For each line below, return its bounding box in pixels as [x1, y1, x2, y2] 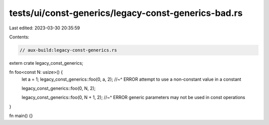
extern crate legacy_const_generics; [9, 60, 84, 66]
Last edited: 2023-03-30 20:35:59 [9, 25, 80, 31]
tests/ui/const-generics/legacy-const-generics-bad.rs [9, 7, 243, 18]
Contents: [9, 34, 29, 40]
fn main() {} [9, 113, 33, 119]
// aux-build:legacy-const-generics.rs [19, 47, 117, 53]
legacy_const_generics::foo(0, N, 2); [21, 85, 96, 92]
